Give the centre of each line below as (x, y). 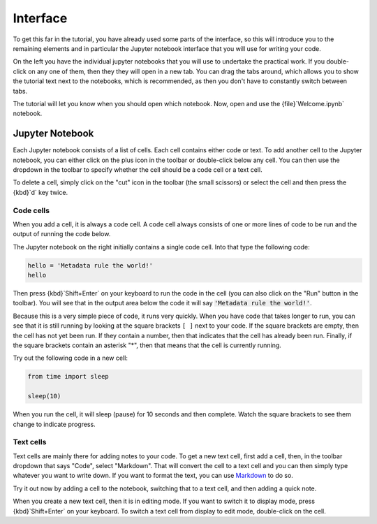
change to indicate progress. (54, 424)
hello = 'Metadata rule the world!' (90, 265)
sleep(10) (44, 396)
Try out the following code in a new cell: (71, 358)
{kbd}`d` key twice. (40, 192)
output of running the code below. (62, 234)
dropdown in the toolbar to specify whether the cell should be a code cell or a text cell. (138, 169)
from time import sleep (68, 377)
